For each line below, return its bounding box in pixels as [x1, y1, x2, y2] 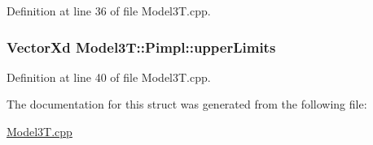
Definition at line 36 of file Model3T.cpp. [7, 2, 211, 19]
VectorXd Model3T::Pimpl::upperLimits [7, 36, 276, 57]
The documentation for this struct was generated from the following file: [7, 96, 367, 113]
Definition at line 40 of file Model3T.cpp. [7, 68, 211, 85]
